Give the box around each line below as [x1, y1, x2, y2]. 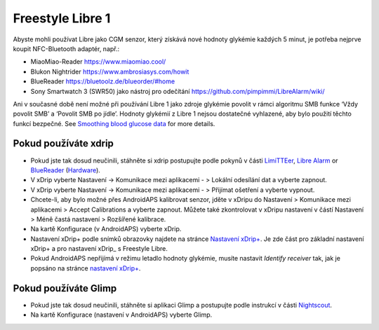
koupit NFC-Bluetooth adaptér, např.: [13, 44, 120, 53]
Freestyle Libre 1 [13, 11, 111, 26]
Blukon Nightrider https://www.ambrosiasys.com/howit [30, 67, 189, 76]
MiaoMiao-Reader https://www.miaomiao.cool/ [30, 57, 166, 66]
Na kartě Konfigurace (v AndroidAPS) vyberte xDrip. [30, 225, 182, 233]
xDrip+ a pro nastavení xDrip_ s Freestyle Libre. [30, 245, 168, 253]
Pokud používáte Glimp [13, 282, 117, 294]
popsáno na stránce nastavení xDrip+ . [30, 263, 141, 273]
